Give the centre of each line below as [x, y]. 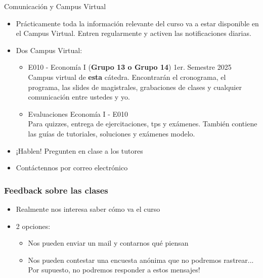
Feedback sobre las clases [56, 190]
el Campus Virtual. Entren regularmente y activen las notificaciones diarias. [134, 33]
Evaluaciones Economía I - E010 [78, 113]
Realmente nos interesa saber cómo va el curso [88, 209]
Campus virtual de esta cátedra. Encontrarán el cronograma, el [127, 77]
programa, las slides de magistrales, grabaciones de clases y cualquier [135, 87]
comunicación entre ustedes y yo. [79, 97]
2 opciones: [33, 226]
